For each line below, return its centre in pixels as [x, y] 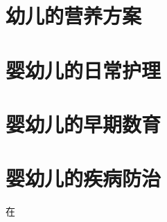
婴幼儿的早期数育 [83, 123]
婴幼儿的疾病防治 [83, 178]
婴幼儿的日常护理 [83, 70]
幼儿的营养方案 [74, 16]
